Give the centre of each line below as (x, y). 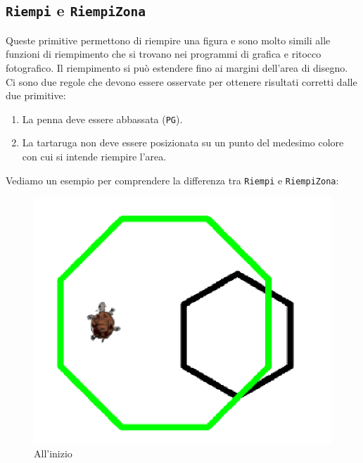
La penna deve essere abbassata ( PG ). (102, 119)
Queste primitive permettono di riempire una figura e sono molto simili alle (168, 40)
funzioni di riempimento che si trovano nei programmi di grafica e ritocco (164, 54)
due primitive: (36, 95)
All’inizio (53, 453)
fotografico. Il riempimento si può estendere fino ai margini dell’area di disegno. (177, 67)
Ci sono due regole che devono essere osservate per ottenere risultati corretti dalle (181, 81)
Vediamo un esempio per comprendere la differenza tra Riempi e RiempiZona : (172, 180)
